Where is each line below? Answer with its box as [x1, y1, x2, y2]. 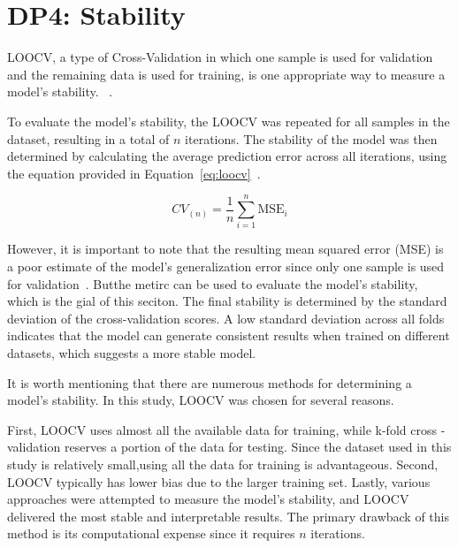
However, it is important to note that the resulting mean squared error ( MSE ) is [7, 240, 444, 258]
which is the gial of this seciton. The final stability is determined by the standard [7, 292, 447, 310]
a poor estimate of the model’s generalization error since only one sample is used [7, 257, 445, 275]
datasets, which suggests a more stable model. [7, 343, 256, 362]
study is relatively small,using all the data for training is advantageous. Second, [7, 454, 439, 473]
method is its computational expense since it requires [7, 524, 295, 543]
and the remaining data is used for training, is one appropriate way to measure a [7, 65, 446, 83]
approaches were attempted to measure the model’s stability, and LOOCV [7, 490, 409, 508]
